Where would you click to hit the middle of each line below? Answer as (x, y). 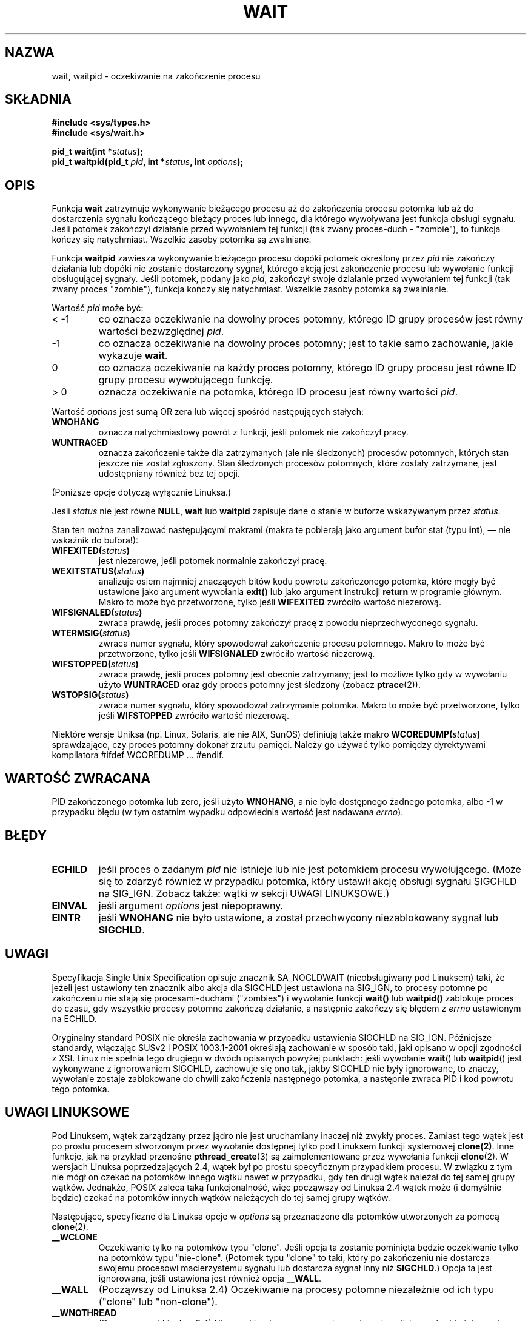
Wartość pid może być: (98, 308)
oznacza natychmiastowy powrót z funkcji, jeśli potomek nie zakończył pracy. (253, 432)
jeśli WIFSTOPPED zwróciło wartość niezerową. (194, 716)
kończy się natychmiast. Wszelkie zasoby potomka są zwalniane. (182, 240)
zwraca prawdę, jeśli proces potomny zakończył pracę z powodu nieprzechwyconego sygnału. (288, 623)
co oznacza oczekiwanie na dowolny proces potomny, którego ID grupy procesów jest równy (311, 319)
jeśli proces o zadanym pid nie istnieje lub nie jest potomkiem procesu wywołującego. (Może (310, 869)
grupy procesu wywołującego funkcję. (186, 380)
